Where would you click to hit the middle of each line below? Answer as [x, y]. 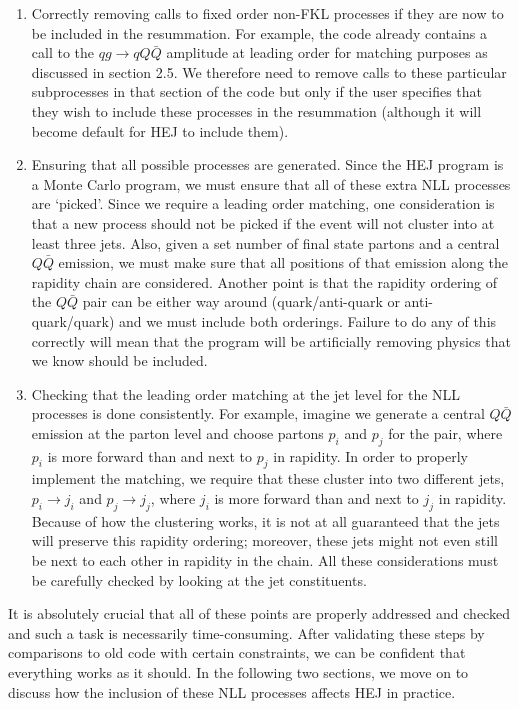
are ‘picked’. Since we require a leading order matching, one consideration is [263, 203]
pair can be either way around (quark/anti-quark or [241, 301]
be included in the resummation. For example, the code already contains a [259, 32]
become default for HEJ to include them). [160, 130]
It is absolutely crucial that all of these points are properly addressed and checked [259, 613]
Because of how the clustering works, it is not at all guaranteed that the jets [265, 520]
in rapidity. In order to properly [370, 455]
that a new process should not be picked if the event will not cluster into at [263, 222]
